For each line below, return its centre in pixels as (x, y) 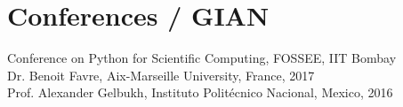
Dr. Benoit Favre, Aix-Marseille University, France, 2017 (161, 75)
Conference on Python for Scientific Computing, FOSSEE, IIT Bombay (202, 58)
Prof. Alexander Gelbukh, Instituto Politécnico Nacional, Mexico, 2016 (200, 92)
